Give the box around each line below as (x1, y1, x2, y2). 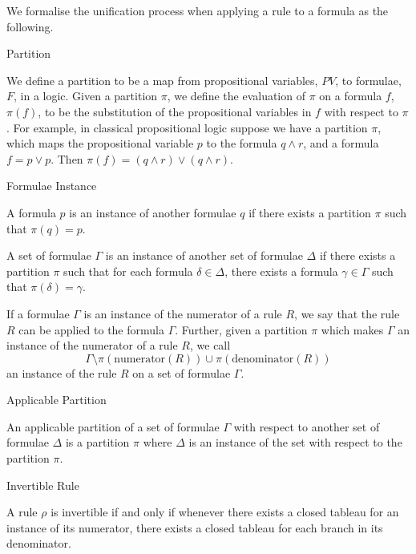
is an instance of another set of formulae (105, 247, 303, 264)
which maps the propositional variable (6, 135, 194, 152)
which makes (321, 321, 384, 338)
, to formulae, (335, 71, 402, 88)
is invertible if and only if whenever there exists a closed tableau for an (50, 503, 399, 520)
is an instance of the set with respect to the (188, 434, 402, 451)
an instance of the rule (6, 364, 117, 381)
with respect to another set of (233, 418, 380, 435)
